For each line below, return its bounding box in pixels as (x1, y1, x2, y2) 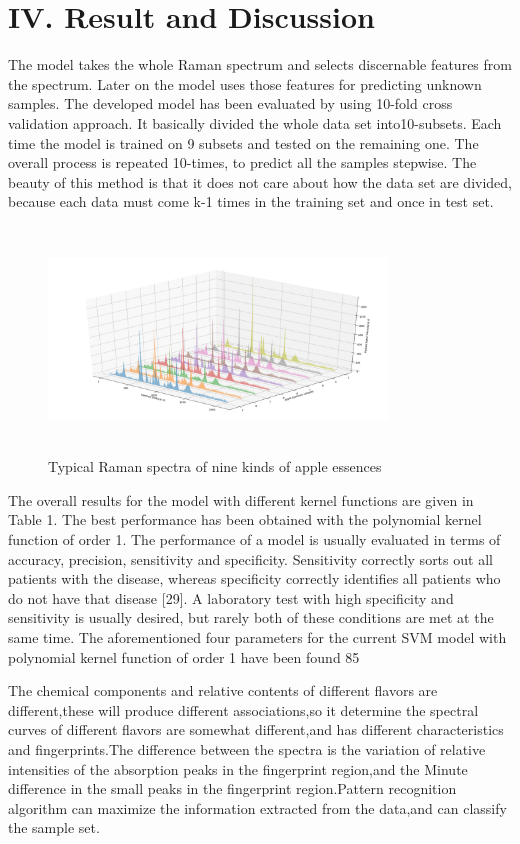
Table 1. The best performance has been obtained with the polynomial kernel (8, 509, 482, 530)
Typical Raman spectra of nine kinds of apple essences (48, 456, 382, 477)
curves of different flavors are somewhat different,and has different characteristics (8, 719, 504, 740)
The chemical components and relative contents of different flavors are (8, 680, 438, 701)
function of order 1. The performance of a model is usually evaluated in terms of (8, 529, 501, 550)
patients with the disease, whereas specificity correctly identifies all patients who (8, 568, 501, 589)
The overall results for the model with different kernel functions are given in (8, 489, 474, 510)
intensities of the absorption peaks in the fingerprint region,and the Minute (8, 758, 468, 779)
